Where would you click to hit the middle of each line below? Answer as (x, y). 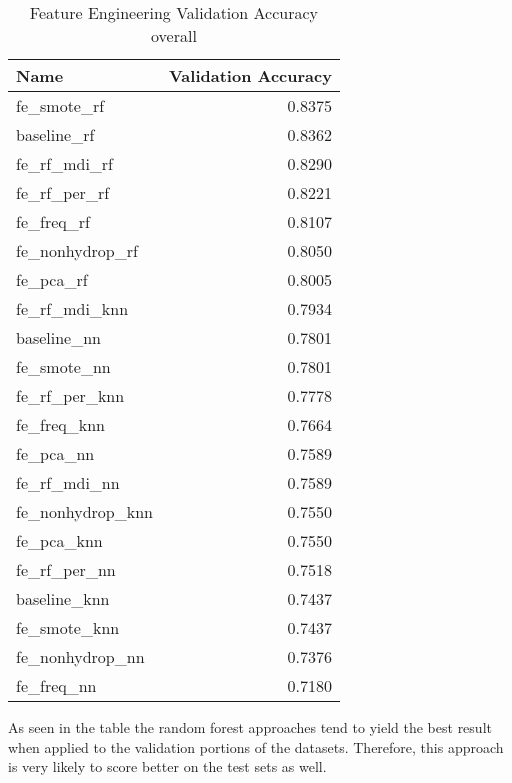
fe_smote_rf (60, 105)
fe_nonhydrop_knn (84, 511)
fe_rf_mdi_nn (68, 482)
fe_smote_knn (68, 627)
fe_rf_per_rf (63, 192)
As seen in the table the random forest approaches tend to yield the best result (250, 727)
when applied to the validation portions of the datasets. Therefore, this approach (256, 746)
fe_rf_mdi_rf (65, 163)
